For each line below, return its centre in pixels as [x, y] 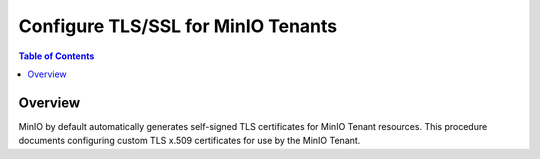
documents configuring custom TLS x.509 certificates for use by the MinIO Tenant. [189, 141]
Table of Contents [56, 56]
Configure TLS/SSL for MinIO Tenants [178, 26]
